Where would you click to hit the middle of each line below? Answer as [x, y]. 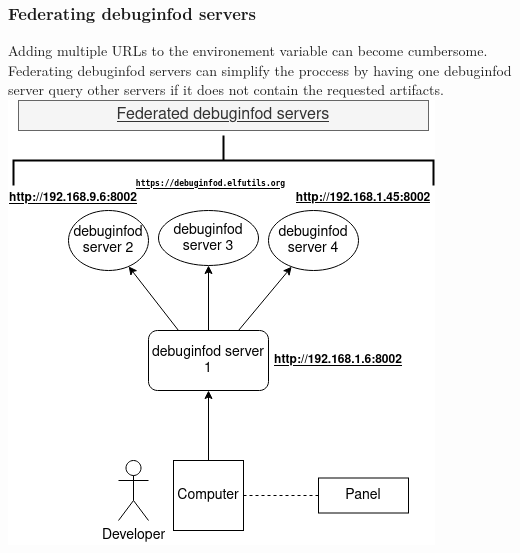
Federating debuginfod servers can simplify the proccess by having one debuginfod [260, 69]
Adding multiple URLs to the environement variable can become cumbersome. [248, 50]
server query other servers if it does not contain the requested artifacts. [226, 89]
